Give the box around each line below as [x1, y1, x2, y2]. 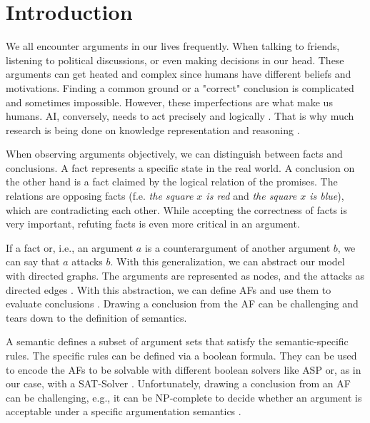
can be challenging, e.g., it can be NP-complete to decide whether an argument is [6, 389, 362, 404]
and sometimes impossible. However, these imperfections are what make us [6, 94, 333, 109]
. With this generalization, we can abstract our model [110, 254, 345, 269]
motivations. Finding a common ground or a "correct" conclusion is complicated [6, 80, 354, 95]
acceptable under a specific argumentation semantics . [6, 404, 241, 419]
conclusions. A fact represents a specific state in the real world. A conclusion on [6, 160, 355, 175]
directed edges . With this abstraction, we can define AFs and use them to [6, 282, 331, 297]
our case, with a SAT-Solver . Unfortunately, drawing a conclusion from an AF [6, 376, 351, 391]
